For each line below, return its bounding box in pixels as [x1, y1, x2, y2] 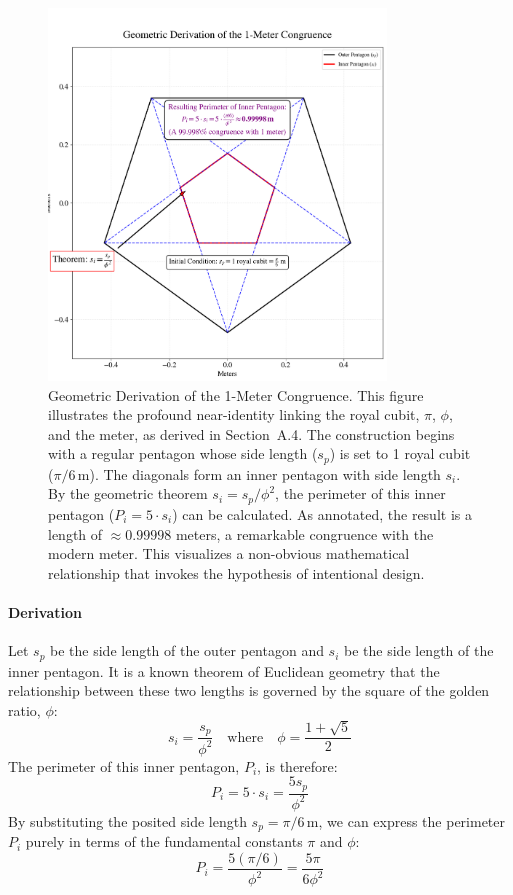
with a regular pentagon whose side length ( [48, 443, 318, 464]
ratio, [8, 699, 41, 720]
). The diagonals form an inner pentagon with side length [89, 463, 441, 484]
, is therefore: [257, 755, 338, 776]
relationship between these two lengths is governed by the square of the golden [8, 680, 490, 701]
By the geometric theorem [48, 483, 208, 504]
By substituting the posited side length [8, 810, 247, 831]
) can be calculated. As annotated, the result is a [172, 503, 472, 524]
